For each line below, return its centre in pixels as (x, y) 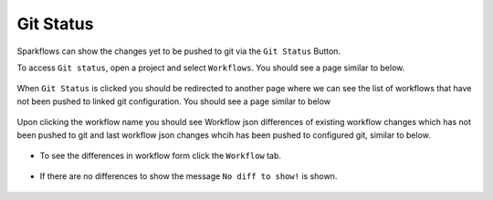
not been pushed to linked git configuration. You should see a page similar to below (174, 101)
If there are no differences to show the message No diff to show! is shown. (189, 176)
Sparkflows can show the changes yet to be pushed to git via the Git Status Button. (179, 51)
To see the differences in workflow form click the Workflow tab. (161, 155)
